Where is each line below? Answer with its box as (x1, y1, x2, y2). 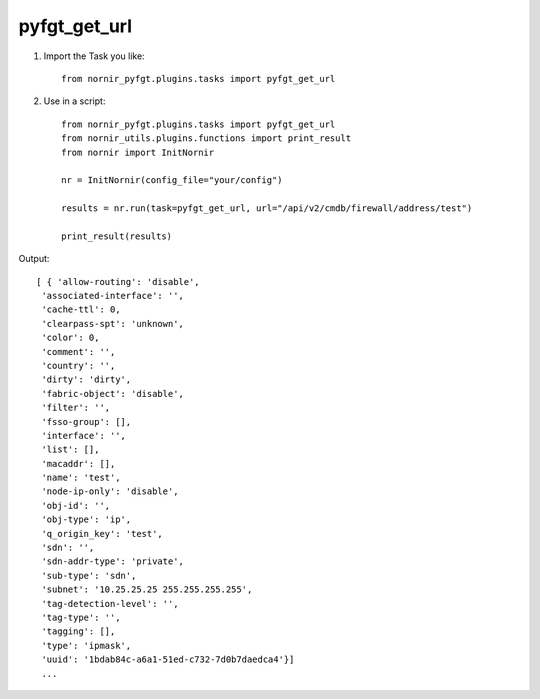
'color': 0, (41, 332, 100, 344)
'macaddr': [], (41, 458, 116, 469)
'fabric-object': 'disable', (41, 388, 185, 399)
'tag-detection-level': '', (41, 598, 179, 609)
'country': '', (41, 360, 116, 371)
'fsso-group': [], (41, 416, 132, 427)
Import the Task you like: (43, 50, 145, 62)
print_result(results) (61, 230, 173, 242)
